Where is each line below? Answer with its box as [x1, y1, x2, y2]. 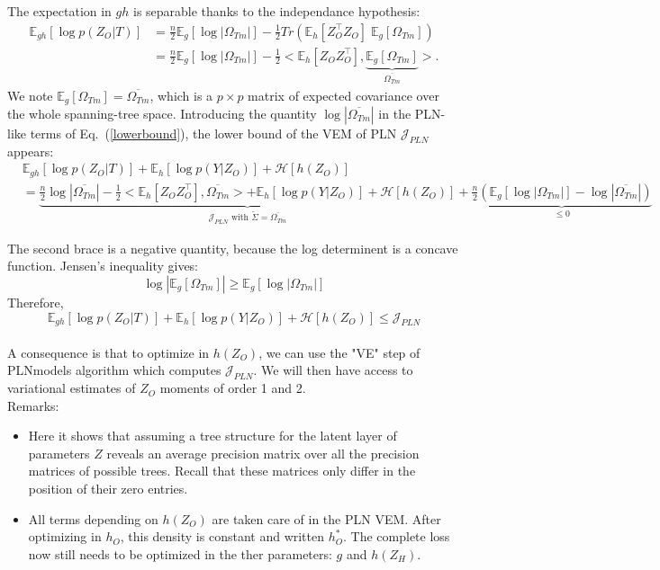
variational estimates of [7, 379, 136, 397]
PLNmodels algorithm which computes [7, 361, 222, 379]
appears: [7, 141, 54, 160]
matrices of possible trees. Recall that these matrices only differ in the [28, 461, 416, 480]
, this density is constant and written [120, 527, 325, 546]
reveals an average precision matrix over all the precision [106, 443, 420, 462]
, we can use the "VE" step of [258, 343, 420, 361]
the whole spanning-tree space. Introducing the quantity [7, 103, 317, 122]
